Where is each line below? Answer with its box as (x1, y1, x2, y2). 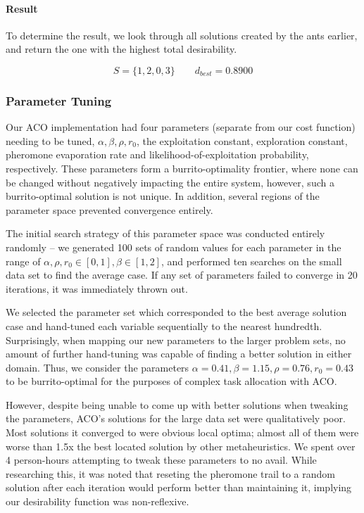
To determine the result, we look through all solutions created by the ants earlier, (6, 27, 358, 42)
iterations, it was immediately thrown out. (6, 281, 188, 296)
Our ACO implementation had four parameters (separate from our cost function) (6, 120, 356, 134)
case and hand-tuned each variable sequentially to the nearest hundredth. (6, 318, 322, 333)
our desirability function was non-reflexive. (6, 494, 189, 509)
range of (6, 253, 41, 268)
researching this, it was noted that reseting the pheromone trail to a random (6, 466, 335, 481)
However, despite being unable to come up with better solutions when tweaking (6, 397, 349, 412)
